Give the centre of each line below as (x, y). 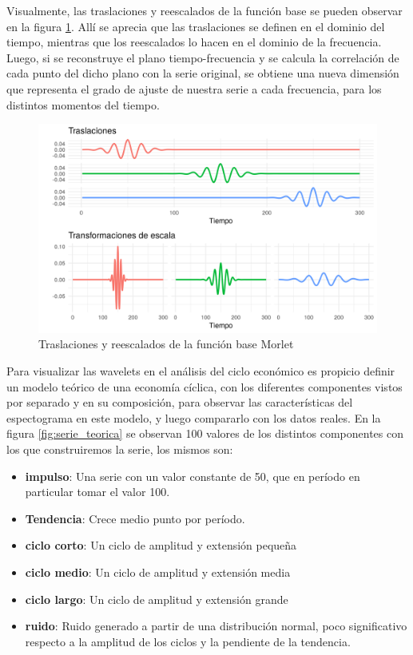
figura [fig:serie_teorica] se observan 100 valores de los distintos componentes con (205, 433)
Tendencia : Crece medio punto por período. (135, 518)
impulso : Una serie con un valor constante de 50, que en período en (193, 476)
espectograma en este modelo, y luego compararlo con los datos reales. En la (194, 417)
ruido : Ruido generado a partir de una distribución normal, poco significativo (216, 626)
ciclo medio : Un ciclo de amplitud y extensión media (158, 572)
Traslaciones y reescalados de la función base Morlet (166, 344)
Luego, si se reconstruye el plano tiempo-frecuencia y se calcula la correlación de (203, 57)
